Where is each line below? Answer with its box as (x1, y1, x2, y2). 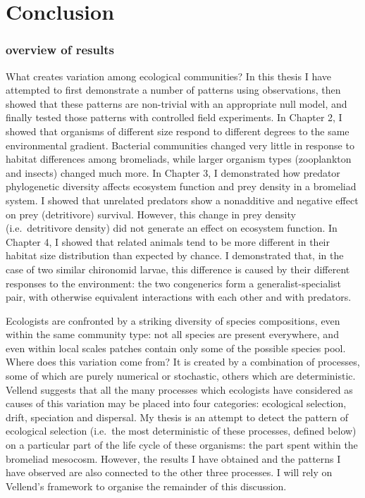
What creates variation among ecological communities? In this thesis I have (6, 68, 332, 83)
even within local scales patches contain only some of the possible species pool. (6, 340, 346, 355)
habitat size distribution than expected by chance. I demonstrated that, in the (6, 248, 344, 263)
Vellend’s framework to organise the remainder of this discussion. (6, 478, 287, 493)
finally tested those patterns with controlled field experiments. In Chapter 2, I (6, 110, 342, 125)
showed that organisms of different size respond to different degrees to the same (6, 123, 349, 138)
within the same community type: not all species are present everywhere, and (6, 327, 339, 342)
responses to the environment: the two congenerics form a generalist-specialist (6, 275, 341, 290)
